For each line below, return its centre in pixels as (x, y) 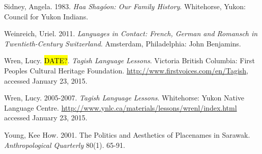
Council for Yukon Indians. (46, 16)
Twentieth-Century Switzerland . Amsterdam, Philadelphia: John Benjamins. (123, 43)
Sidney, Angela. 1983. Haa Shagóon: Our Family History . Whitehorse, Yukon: (125, 6)
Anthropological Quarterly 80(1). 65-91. (65, 145)
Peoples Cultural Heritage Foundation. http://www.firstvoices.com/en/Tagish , (126, 70)
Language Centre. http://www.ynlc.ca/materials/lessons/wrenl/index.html (121, 107)
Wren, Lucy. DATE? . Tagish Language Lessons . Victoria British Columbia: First (129, 60)
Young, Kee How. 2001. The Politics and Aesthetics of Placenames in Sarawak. (127, 134)
